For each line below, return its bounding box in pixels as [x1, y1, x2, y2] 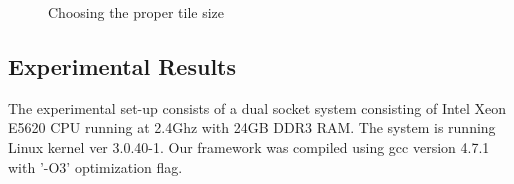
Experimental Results [8, 50, 236, 81]
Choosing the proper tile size [48, 2, 225, 22]
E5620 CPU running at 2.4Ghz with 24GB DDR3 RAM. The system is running [8, 117, 496, 138]
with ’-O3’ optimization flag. [8, 156, 183, 177]
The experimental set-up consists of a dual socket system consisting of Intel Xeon [8, 97, 507, 118]
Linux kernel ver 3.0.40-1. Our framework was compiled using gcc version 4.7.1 [8, 136, 490, 157]
